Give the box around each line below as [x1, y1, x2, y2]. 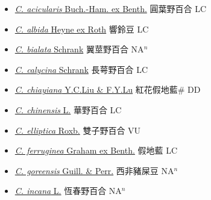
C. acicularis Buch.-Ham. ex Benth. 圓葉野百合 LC [14, 2, 206, 14]
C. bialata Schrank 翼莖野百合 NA [14, 43, 144, 55]
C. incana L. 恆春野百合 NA [14, 184, 122, 197]
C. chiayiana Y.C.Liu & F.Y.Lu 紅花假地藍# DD [14, 83, 201, 96]
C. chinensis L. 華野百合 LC [14, 103, 122, 116]
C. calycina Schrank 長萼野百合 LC [14, 63, 148, 75]
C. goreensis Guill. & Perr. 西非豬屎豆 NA [14, 164, 174, 177]
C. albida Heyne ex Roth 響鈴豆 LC [14, 22, 149, 35]
